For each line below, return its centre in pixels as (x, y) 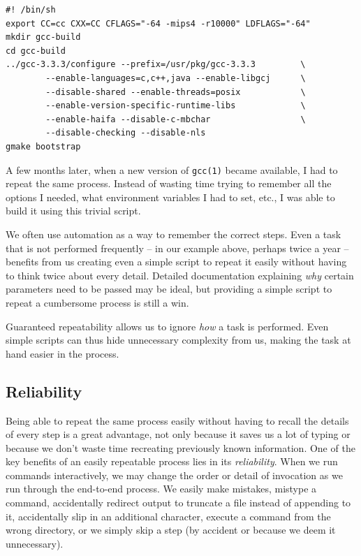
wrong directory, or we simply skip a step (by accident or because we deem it (171, 530)
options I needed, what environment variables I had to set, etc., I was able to (170, 197)
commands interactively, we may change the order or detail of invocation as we (174, 475)
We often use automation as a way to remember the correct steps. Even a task (174, 234)
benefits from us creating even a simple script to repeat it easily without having (176, 262)
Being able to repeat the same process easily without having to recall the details (177, 420)
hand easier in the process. (62, 353)
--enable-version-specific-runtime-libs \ (176, 106)
